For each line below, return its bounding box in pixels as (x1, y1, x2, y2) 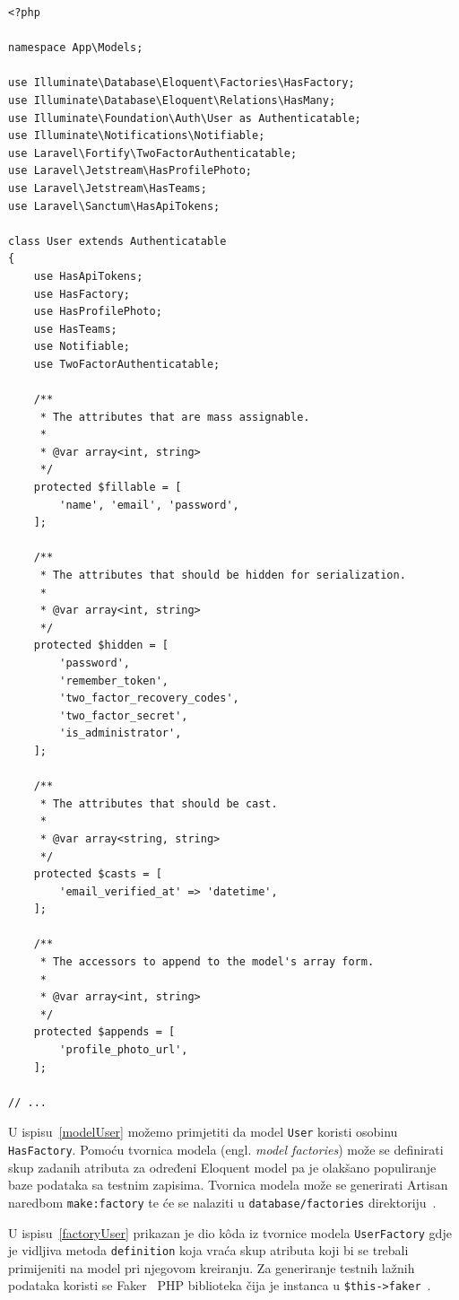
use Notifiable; (33, 340, 131, 353)
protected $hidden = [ (33, 639, 169, 652)
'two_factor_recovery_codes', (59, 692, 239, 705)
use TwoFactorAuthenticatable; (33, 357, 221, 371)
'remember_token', (59, 674, 169, 687)
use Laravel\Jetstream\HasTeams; (8, 181, 207, 195)
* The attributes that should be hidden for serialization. (39, 569, 406, 581)
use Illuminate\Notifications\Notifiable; (8, 129, 265, 143)
